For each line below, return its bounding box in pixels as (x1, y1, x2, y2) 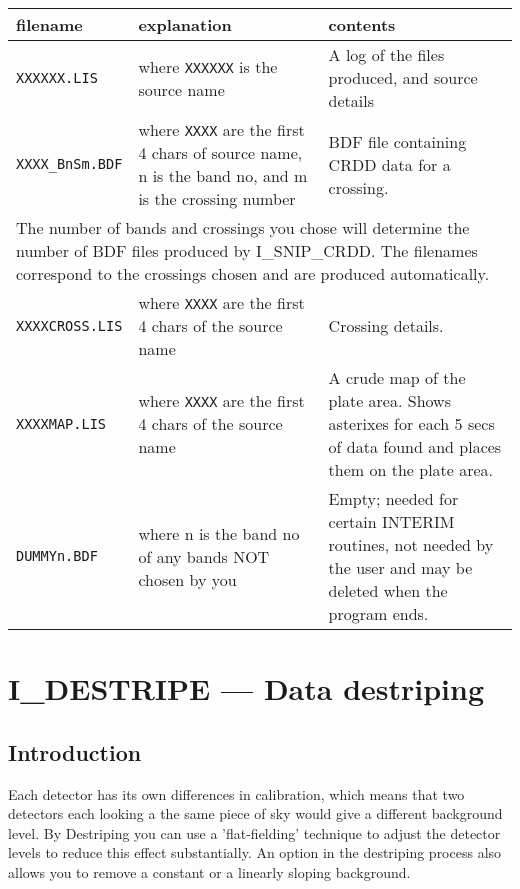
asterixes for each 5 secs (328, 412, 495, 435)
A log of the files (328, 43, 445, 66)
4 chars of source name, (138, 141, 303, 164)
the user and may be (328, 556, 473, 579)
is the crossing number (138, 187, 296, 210)
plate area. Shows (328, 389, 451, 412)
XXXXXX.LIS (16, 69, 98, 86)
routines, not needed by (328, 533, 494, 556)
